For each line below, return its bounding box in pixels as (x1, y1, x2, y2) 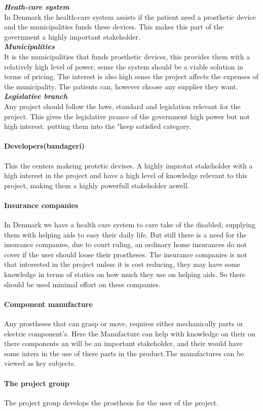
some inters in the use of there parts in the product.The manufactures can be (4, 348, 244, 358)
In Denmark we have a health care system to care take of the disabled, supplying (4, 219, 256, 230)
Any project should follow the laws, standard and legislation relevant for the (4, 100, 241, 111)
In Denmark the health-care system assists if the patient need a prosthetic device (4, 11, 256, 22)
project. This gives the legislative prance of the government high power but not (4, 111, 250, 121)
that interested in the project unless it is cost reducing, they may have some (4, 259, 241, 269)
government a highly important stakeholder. (4, 31, 140, 42)
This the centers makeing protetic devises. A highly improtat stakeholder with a (4, 160, 253, 170)
